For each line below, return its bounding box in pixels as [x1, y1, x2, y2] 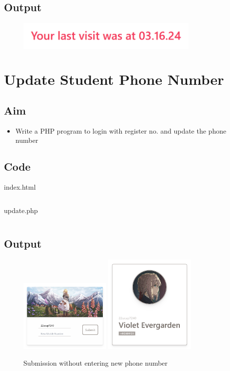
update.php [4, 205, 38, 215]
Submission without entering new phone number [23, 357, 168, 368]
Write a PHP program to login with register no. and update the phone [15, 125, 227, 136]
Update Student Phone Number [4, 69, 224, 89]
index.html [4, 182, 36, 192]
